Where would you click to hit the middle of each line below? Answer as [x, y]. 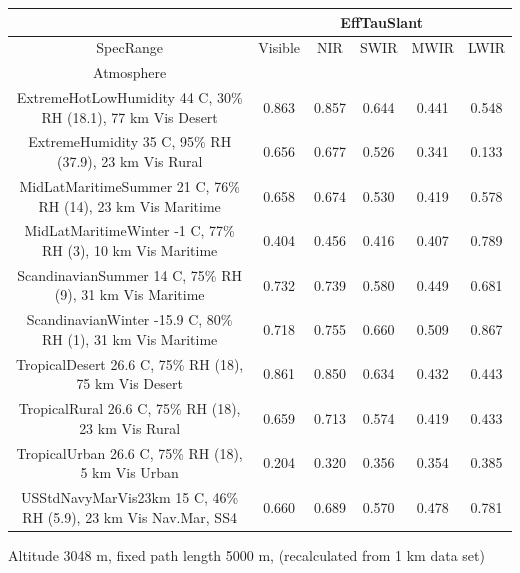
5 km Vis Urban [129, 472]
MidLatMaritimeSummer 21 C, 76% [129, 185]
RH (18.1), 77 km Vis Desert [129, 116]
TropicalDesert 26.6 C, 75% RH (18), [130, 363]
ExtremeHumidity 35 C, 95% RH [130, 141]
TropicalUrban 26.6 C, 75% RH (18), [129, 452]
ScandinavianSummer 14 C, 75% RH [129, 274]
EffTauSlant [381, 21]
